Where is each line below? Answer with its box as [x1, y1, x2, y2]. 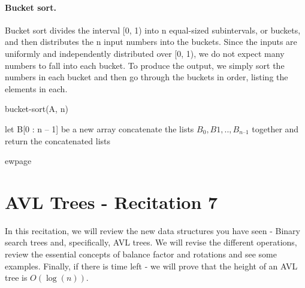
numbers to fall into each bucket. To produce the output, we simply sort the [5, 59, 285, 71]
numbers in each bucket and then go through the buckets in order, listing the [5, 71, 288, 83]
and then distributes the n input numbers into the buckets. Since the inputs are [5, 35, 297, 48]
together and [252, 122, 299, 135]
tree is [5, 271, 28, 284]
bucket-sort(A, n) [5, 102, 68, 115]
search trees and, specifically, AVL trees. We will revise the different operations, [5, 236, 297, 248]
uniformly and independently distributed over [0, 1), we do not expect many [5, 47, 285, 59]
